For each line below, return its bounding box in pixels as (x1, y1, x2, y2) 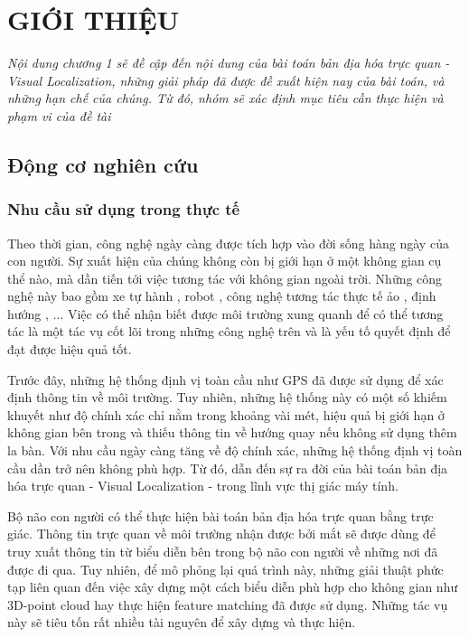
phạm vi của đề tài (7, 106, 111, 125)
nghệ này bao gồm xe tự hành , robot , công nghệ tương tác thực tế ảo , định (7, 286, 436, 305)
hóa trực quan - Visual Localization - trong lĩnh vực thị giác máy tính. (7, 476, 399, 495)
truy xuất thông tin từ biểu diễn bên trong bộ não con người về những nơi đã (7, 542, 438, 560)
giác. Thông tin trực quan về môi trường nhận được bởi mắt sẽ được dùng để (7, 524, 436, 543)
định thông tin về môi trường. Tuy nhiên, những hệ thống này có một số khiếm (7, 388, 447, 407)
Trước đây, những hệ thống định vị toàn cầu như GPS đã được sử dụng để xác (7, 370, 444, 389)
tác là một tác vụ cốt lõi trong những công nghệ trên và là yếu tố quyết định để (7, 322, 451, 341)
